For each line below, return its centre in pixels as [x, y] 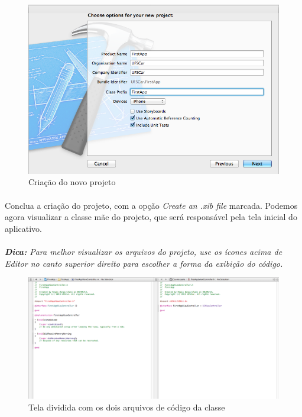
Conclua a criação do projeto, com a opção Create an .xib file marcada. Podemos [151, 205]
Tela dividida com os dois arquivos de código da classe [127, 407]
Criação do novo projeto [72, 182]
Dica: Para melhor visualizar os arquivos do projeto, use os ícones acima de [144, 251]
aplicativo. [24, 228]
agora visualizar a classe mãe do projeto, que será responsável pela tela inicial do [151, 217]
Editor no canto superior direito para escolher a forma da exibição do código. [144, 263]
